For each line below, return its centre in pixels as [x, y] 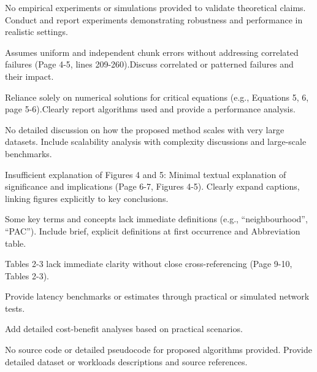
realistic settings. [36, 32]
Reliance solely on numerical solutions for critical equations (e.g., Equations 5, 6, [157, 97]
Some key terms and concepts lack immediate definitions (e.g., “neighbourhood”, [156, 219]
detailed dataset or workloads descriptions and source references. [126, 361]
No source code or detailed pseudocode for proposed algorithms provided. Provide [158, 350]
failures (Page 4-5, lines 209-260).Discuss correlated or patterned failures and [149, 64]
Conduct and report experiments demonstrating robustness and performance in [154, 19]
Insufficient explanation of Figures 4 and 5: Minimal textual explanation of [146, 174]
